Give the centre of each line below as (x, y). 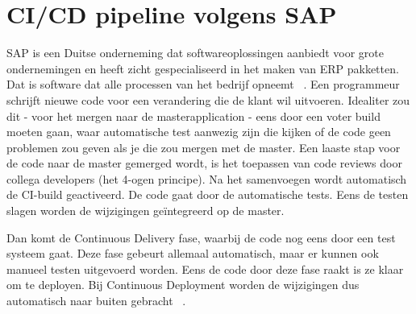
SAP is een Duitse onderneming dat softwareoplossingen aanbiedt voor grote (195, 53)
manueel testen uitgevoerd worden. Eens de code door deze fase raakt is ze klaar (205, 269)
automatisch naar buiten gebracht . (96, 301)
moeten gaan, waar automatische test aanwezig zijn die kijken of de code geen (199, 132)
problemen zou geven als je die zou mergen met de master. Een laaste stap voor (204, 147)
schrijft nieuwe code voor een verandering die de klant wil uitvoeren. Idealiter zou (208, 99)
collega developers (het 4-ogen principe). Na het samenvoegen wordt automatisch (207, 178)
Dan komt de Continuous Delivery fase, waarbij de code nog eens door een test (201, 237)
